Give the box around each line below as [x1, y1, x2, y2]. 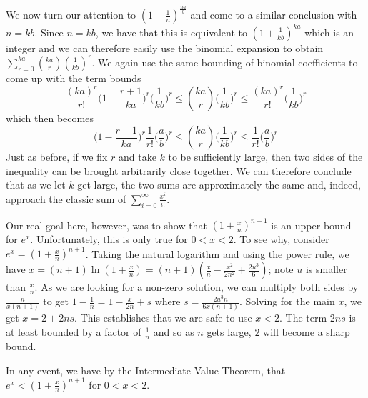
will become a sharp [263, 324, 350, 339]
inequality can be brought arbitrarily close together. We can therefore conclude [6, 163, 352, 178]
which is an [304, 24, 354, 39]
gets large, [207, 324, 252, 339]
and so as [153, 324, 194, 339]
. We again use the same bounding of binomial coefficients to [91, 54, 358, 69]
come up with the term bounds [6, 70, 141, 85]
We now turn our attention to [6, 7, 136, 22]
